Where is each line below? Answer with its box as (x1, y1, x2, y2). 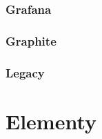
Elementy (6, 106, 97, 135)
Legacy (6, 64, 45, 81)
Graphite (6, 32, 57, 49)
